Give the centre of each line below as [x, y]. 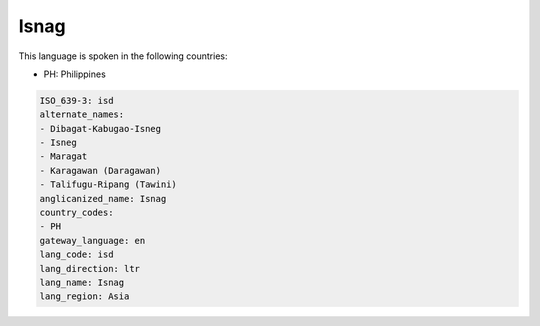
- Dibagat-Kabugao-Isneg [100, 128]
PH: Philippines [75, 74]
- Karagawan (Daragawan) [100, 170]
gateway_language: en [92, 240]
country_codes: [76, 213]
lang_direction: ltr [89, 268]
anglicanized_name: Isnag [103, 198]
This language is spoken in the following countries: [123, 56]
